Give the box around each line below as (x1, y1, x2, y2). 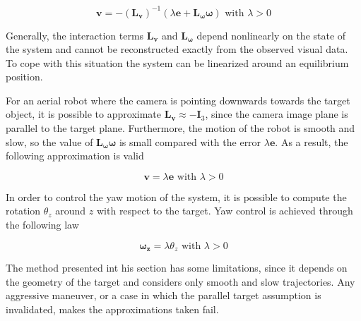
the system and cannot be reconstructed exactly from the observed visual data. (6, 42, 348, 56)
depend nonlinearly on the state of (196, 28, 346, 42)
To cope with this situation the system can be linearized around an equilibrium (6, 55, 349, 70)
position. (6, 69, 43, 84)
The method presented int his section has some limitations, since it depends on (6, 260, 348, 275)
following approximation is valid (6, 148, 144, 163)
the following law (6, 217, 79, 232)
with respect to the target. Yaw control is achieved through (96, 203, 353, 218)
